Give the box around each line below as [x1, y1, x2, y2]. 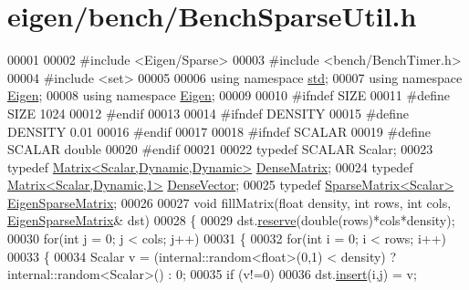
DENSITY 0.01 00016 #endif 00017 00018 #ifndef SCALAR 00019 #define [7, 121, 431, 140]
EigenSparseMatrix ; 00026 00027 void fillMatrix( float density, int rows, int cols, [7, 192, 452, 212]
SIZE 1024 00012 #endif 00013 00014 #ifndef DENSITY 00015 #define [7, 103, 410, 122]
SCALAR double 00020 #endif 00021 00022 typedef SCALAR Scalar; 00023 [7, 140, 433, 159]
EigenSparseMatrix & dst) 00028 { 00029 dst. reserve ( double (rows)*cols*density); [7, 211, 455, 230]
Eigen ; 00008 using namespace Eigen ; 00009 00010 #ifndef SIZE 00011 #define [7, 86, 450, 105]
